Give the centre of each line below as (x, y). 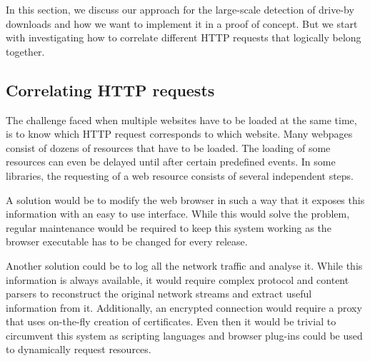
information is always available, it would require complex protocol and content (177, 279)
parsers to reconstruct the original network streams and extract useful (159, 294)
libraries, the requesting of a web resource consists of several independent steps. (180, 175)
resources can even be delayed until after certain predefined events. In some (171, 162)
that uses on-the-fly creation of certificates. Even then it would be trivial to (171, 321)
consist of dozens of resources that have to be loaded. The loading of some (168, 147)
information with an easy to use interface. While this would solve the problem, (178, 214)
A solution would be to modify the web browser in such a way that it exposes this (185, 199)
